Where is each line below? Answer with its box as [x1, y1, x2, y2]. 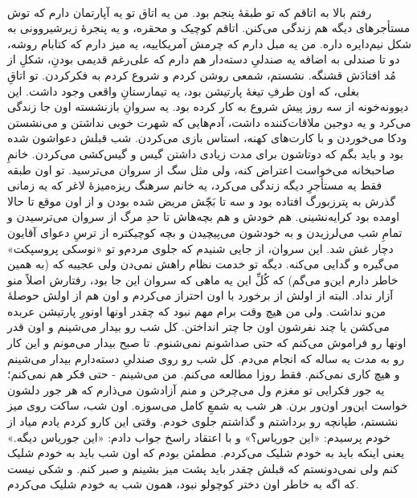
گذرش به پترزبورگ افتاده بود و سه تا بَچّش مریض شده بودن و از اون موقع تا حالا [7, 192, 396, 209]
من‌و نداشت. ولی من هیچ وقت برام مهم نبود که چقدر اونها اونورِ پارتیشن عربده [7, 302, 386, 319]
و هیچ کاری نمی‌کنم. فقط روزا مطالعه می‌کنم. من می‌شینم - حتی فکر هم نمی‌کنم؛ [7, 365, 400, 382]
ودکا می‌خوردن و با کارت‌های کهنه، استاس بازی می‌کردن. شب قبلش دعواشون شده [7, 129, 407, 146]
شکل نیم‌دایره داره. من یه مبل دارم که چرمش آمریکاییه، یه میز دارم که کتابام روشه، [7, 35, 411, 51]
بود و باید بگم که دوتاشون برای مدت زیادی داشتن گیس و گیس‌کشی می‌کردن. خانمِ [7, 145, 403, 161]
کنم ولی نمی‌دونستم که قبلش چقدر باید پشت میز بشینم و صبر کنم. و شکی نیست [7, 459, 399, 476]
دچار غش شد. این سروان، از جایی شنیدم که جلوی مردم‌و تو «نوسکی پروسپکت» [7, 239, 394, 256]
